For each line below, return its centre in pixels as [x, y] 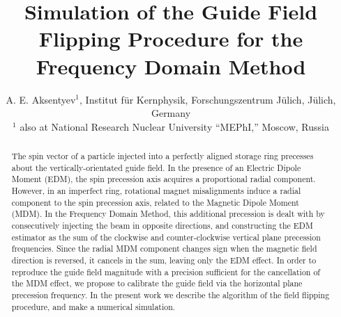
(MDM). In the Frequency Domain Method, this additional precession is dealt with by [168, 214]
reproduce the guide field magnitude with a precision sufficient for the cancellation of [166, 271]
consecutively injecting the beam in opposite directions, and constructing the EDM [162, 226]
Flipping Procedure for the [171, 39]
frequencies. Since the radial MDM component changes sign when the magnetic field [164, 249]
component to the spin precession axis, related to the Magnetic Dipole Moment [155, 202]
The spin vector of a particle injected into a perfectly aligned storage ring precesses [162, 156]
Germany [171, 113]
